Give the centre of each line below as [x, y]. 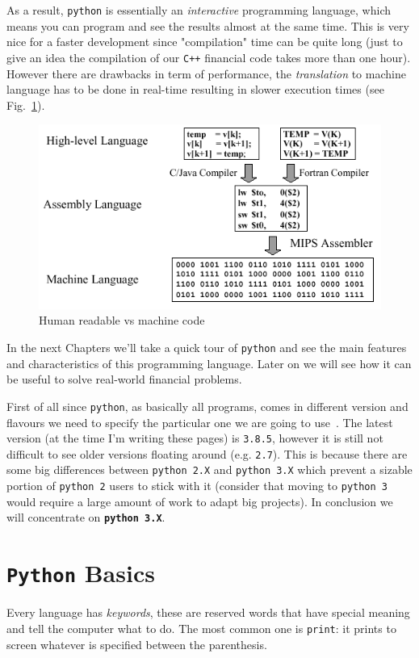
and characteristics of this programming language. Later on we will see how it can [209, 363]
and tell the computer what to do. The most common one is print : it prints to [201, 628]
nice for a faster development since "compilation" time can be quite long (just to [205, 42]
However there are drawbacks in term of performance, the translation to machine [206, 73]
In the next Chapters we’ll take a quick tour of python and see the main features [207, 348]
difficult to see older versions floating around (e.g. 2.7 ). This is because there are [207, 453]
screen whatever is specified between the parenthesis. [137, 644]
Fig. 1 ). [26, 105]
